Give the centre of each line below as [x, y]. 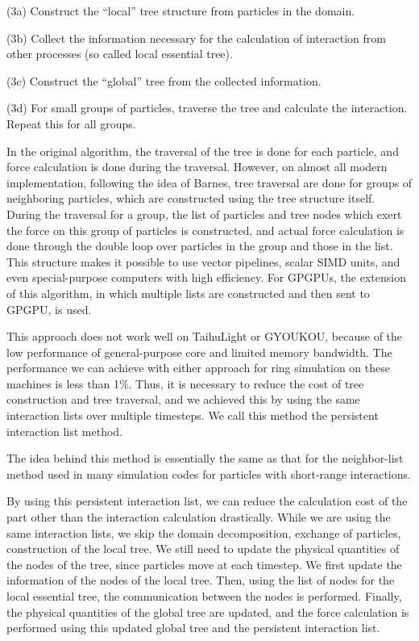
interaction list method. [65, 431]
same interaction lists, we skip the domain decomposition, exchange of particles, [204, 532]
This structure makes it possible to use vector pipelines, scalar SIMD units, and [203, 261]
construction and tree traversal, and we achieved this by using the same [183, 399]
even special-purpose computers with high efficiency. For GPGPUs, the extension [206, 277]
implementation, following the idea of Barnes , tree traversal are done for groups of [209, 182]
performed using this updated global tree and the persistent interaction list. [193, 628]
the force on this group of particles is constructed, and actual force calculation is [205, 230]
